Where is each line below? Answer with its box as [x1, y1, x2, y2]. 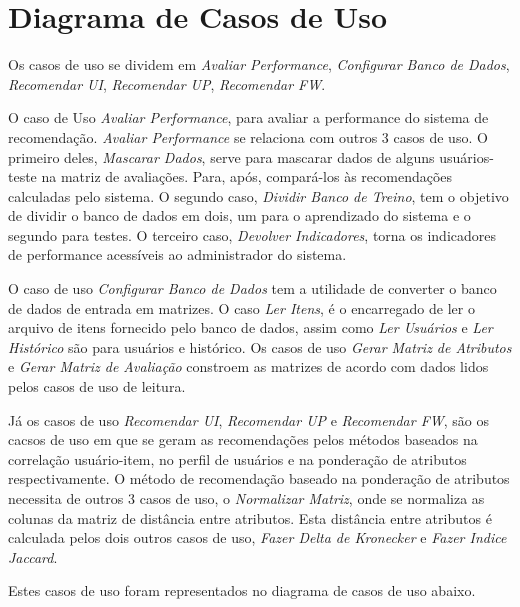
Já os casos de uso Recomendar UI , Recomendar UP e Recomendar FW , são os [8, 409, 490, 430]
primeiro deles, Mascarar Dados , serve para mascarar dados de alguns [8, 146, 435, 167]
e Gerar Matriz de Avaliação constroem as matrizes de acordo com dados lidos [8, 356, 489, 377]
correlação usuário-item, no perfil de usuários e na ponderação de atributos [8, 448, 467, 469]
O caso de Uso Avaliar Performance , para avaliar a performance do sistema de [8, 107, 489, 128]
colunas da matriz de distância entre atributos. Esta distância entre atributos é [8, 507, 492, 528]
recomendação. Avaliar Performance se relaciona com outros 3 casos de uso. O [8, 126, 488, 147]
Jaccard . [8, 546, 58, 567]
